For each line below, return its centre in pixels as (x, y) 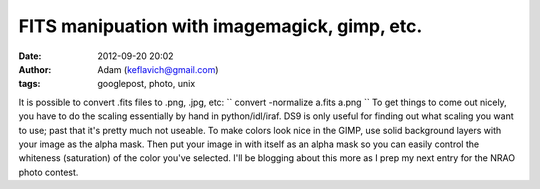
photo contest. (48, 172)
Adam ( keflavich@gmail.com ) (158, 69)
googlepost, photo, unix (146, 84)
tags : (29, 84)
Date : (30, 56)
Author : (35, 69)
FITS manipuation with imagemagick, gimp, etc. (220, 26)
